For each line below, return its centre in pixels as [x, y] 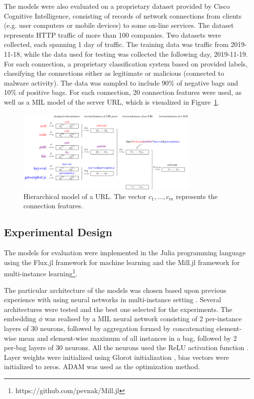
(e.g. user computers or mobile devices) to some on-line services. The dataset [119, 25]
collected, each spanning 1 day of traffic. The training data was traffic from [116, 44]
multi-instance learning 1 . [41, 273]
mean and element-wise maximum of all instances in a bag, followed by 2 [128, 338]
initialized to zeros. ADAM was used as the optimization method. [102, 366]
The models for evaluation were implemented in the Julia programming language [125, 253]
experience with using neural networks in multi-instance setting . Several [113, 299]
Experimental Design [58, 232]
